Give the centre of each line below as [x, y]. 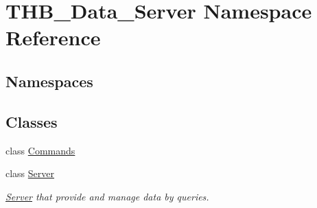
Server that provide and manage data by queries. [107, 196]
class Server [30, 173]
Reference [53, 37]
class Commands [40, 150]
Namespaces [49, 81]
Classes [32, 121]
